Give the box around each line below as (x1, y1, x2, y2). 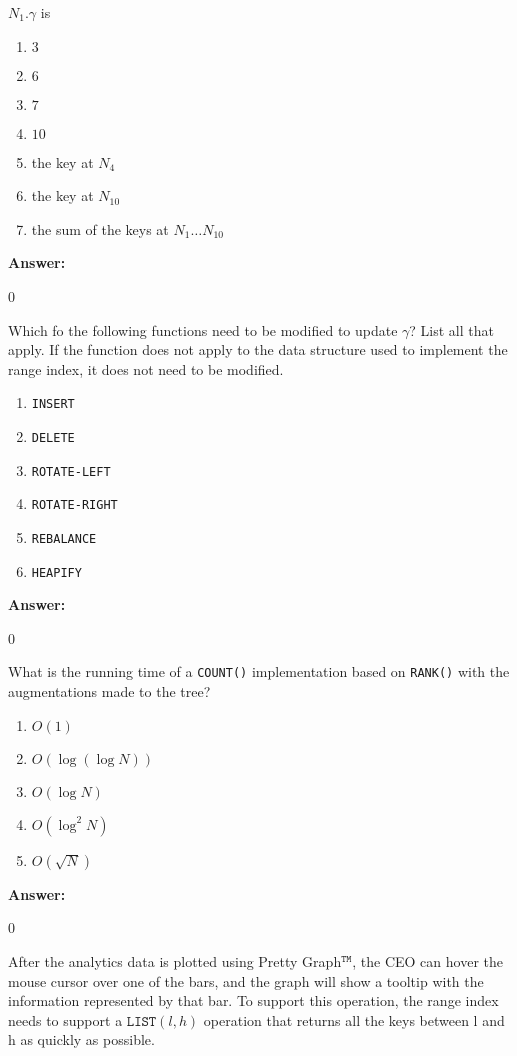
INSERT (31, 397, 75, 412)
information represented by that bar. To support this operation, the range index (8, 990, 499, 1011)
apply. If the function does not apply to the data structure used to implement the (8, 339, 508, 360)
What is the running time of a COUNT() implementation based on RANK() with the (8, 661, 510, 682)
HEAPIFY (31, 565, 82, 580)
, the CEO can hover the (352, 950, 503, 971)
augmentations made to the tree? (8, 681, 211, 702)
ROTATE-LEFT (31, 464, 111, 479)
